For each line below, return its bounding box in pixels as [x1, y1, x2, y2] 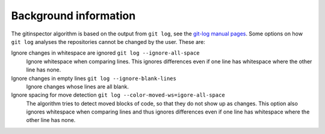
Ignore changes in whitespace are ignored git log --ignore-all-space [11, 49, 200, 56]
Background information [11, 9, 136, 22]
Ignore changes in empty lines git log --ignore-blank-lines [11, 75, 177, 82]
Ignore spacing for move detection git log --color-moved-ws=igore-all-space [11, 91, 225, 99]
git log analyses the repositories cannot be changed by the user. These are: [11, 38, 206, 45]
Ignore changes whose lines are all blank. [26, 83, 129, 90]
